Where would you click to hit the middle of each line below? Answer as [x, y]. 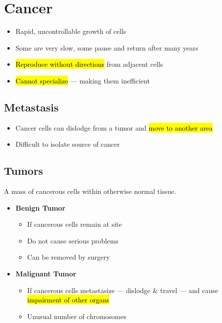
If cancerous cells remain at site [74, 224]
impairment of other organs [68, 300]
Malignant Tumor [46, 274]
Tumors [24, 171]
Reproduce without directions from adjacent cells [89, 64]
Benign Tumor [40, 207]
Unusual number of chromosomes [77, 316]
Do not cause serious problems [73, 240]
